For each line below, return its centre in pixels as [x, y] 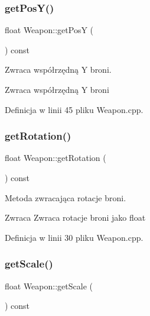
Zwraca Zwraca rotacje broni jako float [75, 217]
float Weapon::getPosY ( [49, 30]
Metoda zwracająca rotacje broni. [66, 197]
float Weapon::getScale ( [49, 286]
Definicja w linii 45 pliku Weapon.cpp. [74, 109]
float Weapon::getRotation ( [56, 158]
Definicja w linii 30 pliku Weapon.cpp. [74, 237]
